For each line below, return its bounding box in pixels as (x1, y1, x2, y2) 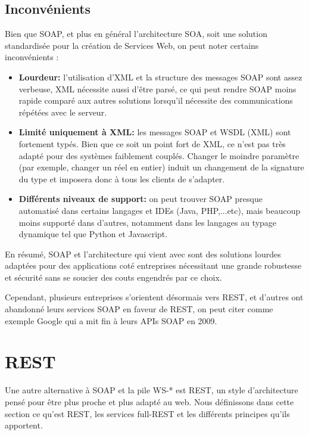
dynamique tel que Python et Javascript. (18, 228, 168, 240)
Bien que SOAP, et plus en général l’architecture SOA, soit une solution (5, 27, 267, 40)
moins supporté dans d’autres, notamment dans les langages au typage (18, 216, 277, 228)
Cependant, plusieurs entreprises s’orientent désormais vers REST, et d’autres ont (5, 291, 304, 303)
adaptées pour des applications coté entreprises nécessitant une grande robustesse (5, 259, 302, 272)
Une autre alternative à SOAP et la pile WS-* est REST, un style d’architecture (5, 384, 298, 396)
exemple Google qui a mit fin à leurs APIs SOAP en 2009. (5, 314, 217, 327)
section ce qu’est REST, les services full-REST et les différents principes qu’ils (5, 407, 290, 420)
